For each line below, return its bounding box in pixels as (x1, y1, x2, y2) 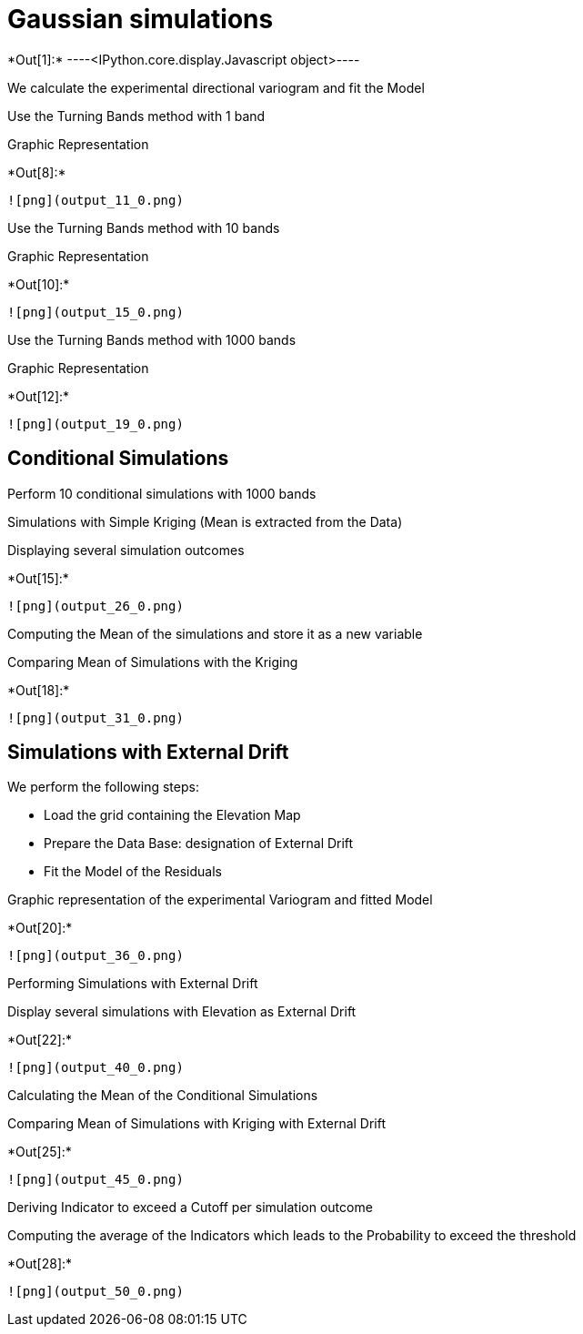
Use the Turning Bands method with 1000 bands (7, 331, 297, 348)
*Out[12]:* (7, 388, 70, 404)
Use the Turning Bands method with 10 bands (7, 219, 280, 236)
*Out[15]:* (7, 570, 69, 586)
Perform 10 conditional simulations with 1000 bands (7, 485, 317, 501)
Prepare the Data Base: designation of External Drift (44, 835, 354, 852)
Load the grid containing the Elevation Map (44, 807, 301, 824)
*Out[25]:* (7, 1144, 72, 1160)
